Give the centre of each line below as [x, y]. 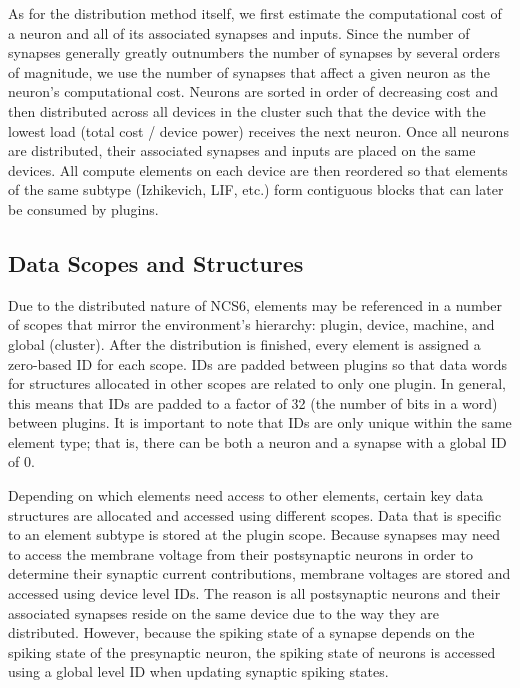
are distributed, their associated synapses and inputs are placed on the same [242, 150]
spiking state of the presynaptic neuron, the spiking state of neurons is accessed [252, 651]
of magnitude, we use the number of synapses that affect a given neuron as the [249, 71]
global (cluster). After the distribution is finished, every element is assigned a [244, 343]
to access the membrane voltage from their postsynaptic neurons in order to [240, 553]
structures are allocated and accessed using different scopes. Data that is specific [255, 514]
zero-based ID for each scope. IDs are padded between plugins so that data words [258, 363]
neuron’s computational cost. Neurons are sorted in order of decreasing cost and [253, 91]
